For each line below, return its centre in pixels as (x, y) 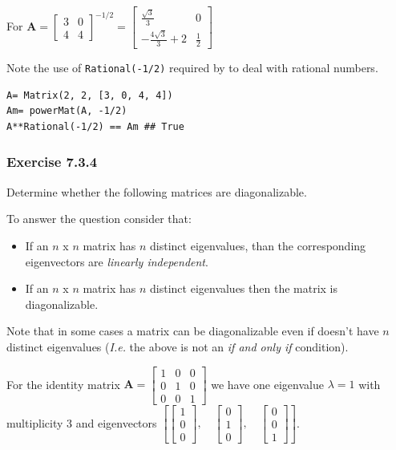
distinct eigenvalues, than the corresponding (258, 245)
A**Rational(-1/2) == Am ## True (95, 126)
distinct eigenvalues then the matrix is (244, 288)
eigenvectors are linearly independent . (117, 261)
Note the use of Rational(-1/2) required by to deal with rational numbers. (192, 68)
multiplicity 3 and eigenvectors (82, 422)
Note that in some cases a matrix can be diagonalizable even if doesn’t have (193, 331)
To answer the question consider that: (99, 219)
